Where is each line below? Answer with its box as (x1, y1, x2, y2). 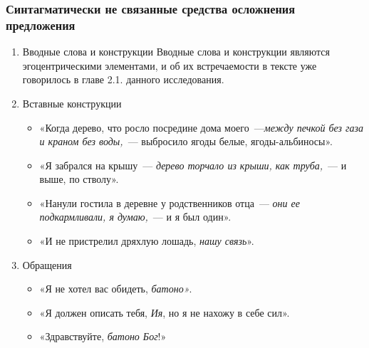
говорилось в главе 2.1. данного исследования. (22, 72, 224, 87)
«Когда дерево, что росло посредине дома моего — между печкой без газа (39, 120, 363, 135)
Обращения (22, 257, 72, 272)
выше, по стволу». (39, 172, 119, 186)
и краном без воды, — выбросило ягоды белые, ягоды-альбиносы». (39, 134, 333, 149)
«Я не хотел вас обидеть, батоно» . (39, 281, 192, 296)
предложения (6, 16, 76, 33)
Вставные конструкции (22, 95, 122, 110)
